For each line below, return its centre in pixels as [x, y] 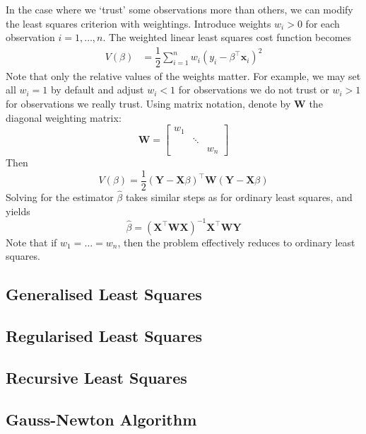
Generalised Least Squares [104, 294]
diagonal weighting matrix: [64, 117]
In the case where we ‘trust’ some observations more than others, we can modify [179, 9]
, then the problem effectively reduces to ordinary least [236, 242]
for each [323, 23]
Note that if [31, 242]
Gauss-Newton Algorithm [101, 419]
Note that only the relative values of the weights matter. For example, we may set [183, 75]
